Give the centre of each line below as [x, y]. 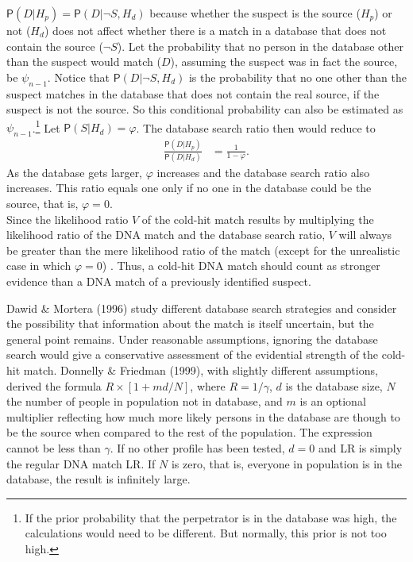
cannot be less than [54, 447]
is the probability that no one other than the [297, 77]
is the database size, [334, 385]
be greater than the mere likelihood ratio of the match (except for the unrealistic [203, 250]
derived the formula [54, 385]
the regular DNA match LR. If [81, 463]
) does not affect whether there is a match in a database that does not [215, 30]
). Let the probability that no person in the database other [260, 46]
